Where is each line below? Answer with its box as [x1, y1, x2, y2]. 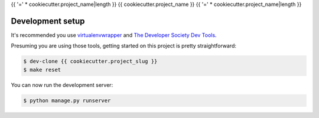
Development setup [11, 16, 85, 26]
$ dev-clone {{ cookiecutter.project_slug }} [23, 58, 158, 65]
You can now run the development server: [11, 81, 113, 88]
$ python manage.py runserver [23, 97, 111, 104]
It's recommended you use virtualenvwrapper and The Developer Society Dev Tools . [11, 31, 217, 38]
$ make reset [23, 66, 61, 73]
